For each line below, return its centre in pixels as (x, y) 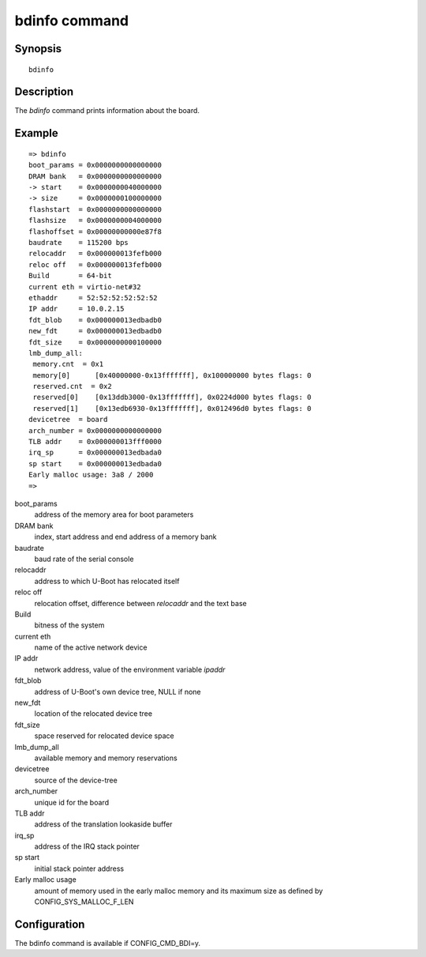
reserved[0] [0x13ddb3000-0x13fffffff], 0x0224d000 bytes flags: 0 (172, 397)
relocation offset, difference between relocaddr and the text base (141, 603)
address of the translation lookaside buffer (103, 824)
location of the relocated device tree (93, 714)
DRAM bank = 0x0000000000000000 (95, 176)
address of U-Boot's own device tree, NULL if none (118, 691)
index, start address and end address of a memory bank (125, 537)
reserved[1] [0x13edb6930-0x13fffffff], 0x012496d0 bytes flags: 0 (172, 408)
